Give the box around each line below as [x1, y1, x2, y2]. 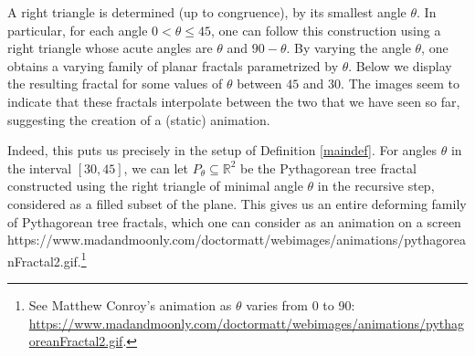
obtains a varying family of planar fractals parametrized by [7, 56, 339, 75]
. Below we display [348, 56, 452, 75]
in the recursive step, [317, 176, 435, 195]
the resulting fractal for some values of [7, 74, 223, 93]
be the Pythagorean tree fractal [239, 158, 417, 177]
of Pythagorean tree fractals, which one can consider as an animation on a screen [7, 212, 461, 231]
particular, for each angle [7, 20, 148, 39]
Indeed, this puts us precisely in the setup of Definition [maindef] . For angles [7, 141, 437, 160]
